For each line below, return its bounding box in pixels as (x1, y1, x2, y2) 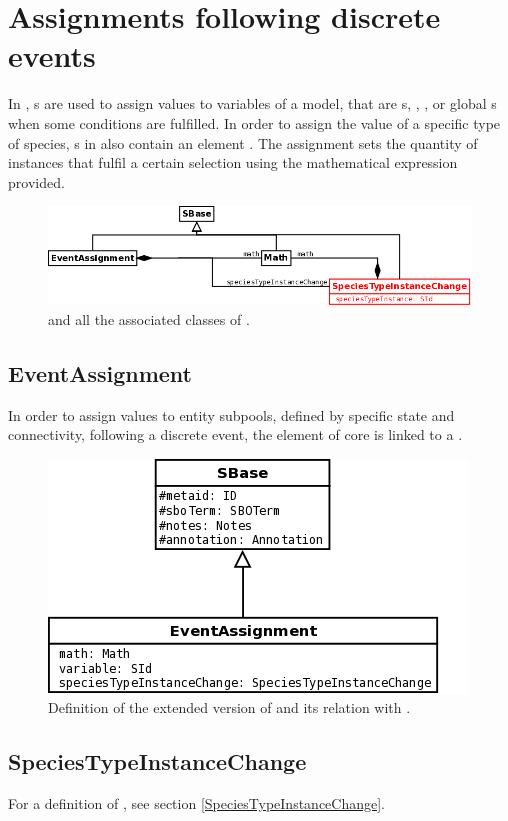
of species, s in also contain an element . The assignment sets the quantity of (8, 132, 478, 153)
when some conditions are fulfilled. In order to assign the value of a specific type (8, 112, 501, 133)
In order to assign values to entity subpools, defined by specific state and (8, 404, 455, 425)
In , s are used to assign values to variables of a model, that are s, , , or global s (8, 93, 497, 114)
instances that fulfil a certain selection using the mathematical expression (8, 152, 458, 173)
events (8, 35, 96, 76)
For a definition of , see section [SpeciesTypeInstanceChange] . (8, 793, 386, 814)
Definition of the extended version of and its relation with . (48, 697, 411, 718)
